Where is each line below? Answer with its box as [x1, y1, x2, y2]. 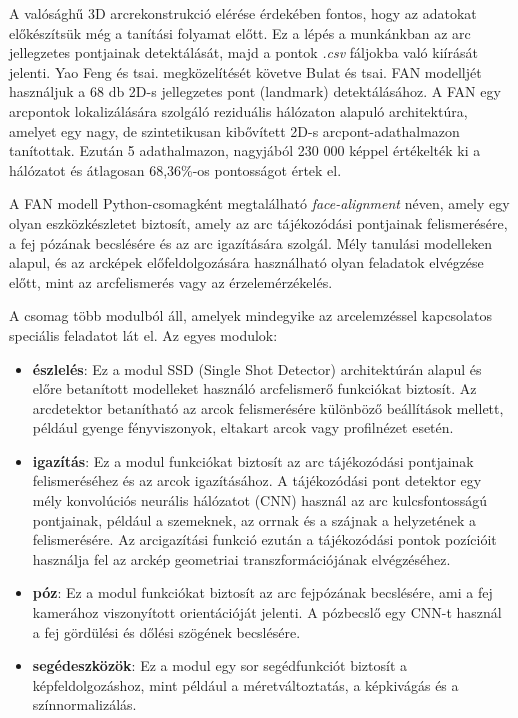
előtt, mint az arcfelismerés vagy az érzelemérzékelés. [9, 271, 333, 292]
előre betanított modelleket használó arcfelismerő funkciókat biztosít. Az [32, 378, 477, 399]
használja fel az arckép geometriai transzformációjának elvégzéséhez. [32, 548, 451, 569]
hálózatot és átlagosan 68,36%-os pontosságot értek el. [9, 159, 342, 180]
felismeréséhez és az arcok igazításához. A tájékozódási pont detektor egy [32, 470, 482, 491]
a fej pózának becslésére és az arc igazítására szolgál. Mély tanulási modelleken [9, 232, 493, 253]
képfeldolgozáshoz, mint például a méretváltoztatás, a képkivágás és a [32, 674, 459, 695]
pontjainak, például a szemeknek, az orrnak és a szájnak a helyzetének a [32, 509, 477, 530]
